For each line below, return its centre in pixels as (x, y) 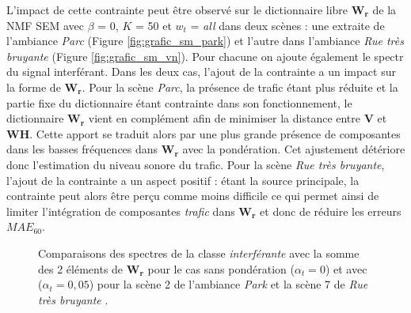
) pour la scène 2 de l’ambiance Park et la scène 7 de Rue (228, 284)
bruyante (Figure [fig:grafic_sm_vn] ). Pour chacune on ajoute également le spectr (205, 56)
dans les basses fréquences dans (82, 149)
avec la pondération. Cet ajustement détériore (294, 149)
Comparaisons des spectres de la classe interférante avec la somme (199, 253)
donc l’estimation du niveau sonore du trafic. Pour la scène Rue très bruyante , (196, 164)
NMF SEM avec (45, 25)
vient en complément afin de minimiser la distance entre (225, 118)
